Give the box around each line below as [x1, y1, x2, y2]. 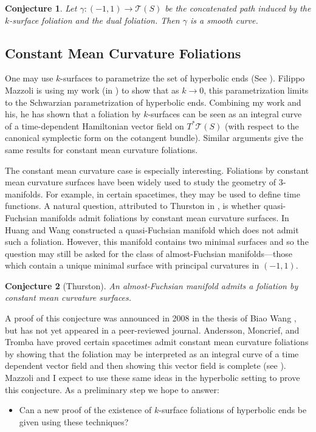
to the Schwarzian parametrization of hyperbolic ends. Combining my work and [5, 95, 301, 108]
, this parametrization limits [204, 83, 309, 96]
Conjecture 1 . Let [5, 2, 77, 14]
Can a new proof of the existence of [19, 403, 152, 416]
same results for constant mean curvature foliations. [5, 143, 198, 156]
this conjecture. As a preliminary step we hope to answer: [5, 383, 219, 396]
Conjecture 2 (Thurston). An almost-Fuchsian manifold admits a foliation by [5, 279, 298, 292]
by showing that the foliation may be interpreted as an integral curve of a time [5, 347, 299, 360]
